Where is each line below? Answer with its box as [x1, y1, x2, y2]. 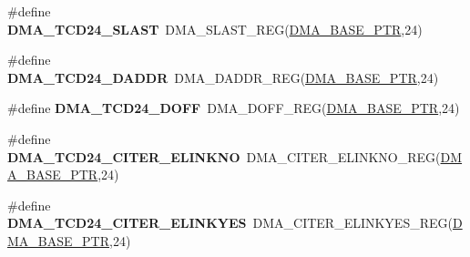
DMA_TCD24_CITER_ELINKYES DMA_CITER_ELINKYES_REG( [7, 213, 453, 232]
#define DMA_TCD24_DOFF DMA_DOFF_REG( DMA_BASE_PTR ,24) [7, 98, 460, 118]
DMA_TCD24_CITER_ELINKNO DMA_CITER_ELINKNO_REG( [7, 147, 441, 166]
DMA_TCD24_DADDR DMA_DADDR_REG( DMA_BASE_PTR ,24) [7, 67, 439, 87]
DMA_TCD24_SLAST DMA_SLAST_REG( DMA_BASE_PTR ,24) [7, 19, 423, 38]
